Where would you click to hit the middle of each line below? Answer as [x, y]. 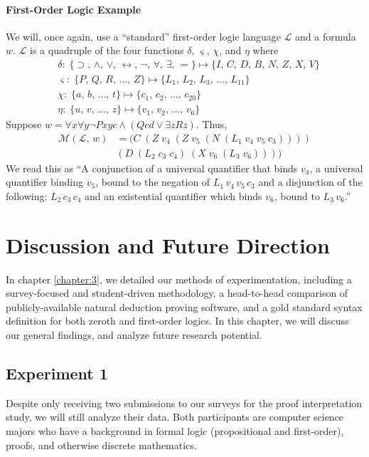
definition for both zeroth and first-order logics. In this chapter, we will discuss [177, 321]
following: [27, 195]
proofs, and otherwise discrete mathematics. [101, 445]
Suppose [24, 124]
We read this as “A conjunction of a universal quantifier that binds [152, 168]
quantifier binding [44, 182]
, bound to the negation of [153, 182]
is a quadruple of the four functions [107, 50]
